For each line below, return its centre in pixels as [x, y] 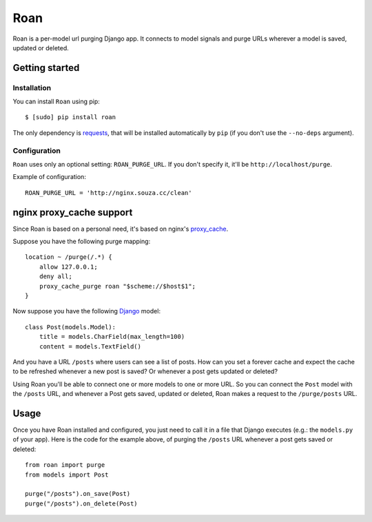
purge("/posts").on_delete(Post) [81, 503]
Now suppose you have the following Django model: [87, 311]
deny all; [55, 276]
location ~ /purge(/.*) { [69, 257]
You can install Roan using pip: [56, 102]
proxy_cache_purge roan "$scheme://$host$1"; [117, 286]
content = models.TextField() [90, 346]
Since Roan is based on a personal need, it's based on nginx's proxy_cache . [121, 229]
